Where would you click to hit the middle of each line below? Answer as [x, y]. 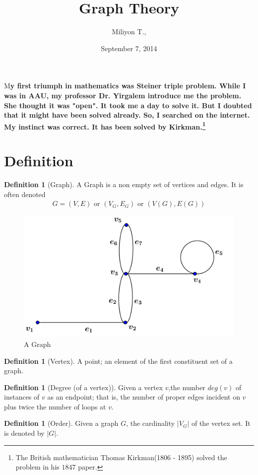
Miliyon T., [129, 32]
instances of [22, 397]
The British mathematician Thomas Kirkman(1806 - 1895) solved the [121, 457]
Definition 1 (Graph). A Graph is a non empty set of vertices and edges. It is [124, 184]
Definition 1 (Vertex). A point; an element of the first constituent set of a [118, 361]
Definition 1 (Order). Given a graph [61, 423]
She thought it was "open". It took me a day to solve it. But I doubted [128, 105]
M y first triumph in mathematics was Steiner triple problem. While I [125, 86]
